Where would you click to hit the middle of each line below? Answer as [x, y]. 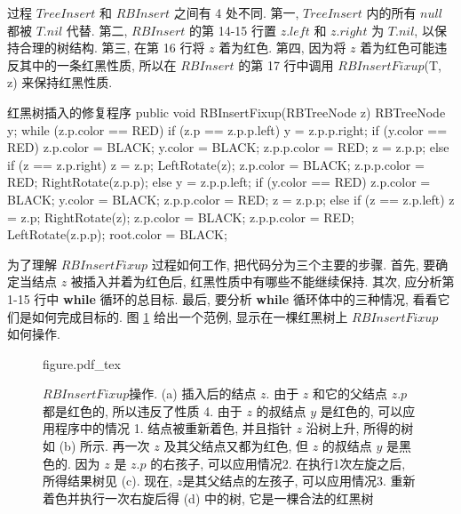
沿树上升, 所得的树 [360, 428]
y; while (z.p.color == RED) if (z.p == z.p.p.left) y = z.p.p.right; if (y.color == [227, 129]
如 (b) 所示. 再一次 [96, 446]
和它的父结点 [350, 394]
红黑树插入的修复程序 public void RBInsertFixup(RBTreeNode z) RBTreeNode [227, 112]
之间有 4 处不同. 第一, [236, 12]
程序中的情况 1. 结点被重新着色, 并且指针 [173, 428]
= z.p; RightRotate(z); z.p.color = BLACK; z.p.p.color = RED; [181, 217]
